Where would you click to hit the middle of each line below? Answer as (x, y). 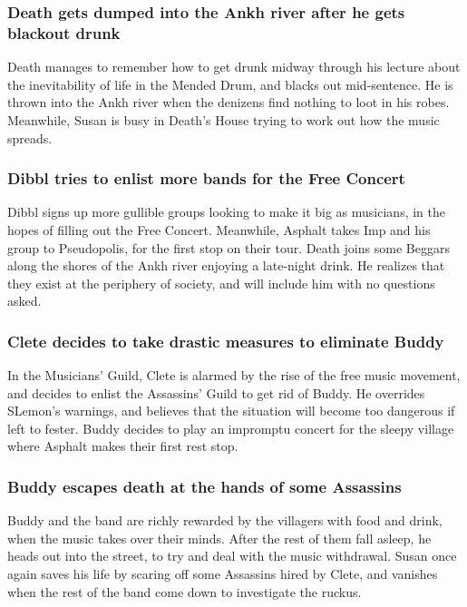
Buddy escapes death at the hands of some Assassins (204, 486)
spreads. (30, 137)
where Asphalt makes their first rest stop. (123, 446)
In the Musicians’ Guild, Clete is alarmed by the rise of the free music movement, (234, 375)
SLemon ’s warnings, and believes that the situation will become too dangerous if (231, 411)
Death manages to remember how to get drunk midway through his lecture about (234, 67)
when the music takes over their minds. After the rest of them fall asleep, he (219, 538)
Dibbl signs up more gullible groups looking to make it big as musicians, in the (226, 212)
